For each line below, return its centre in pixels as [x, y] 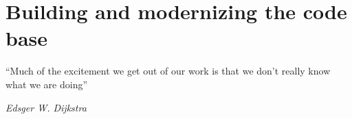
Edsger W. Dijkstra [46, 107]
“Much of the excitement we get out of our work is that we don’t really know [168, 71]
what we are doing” [47, 84]
